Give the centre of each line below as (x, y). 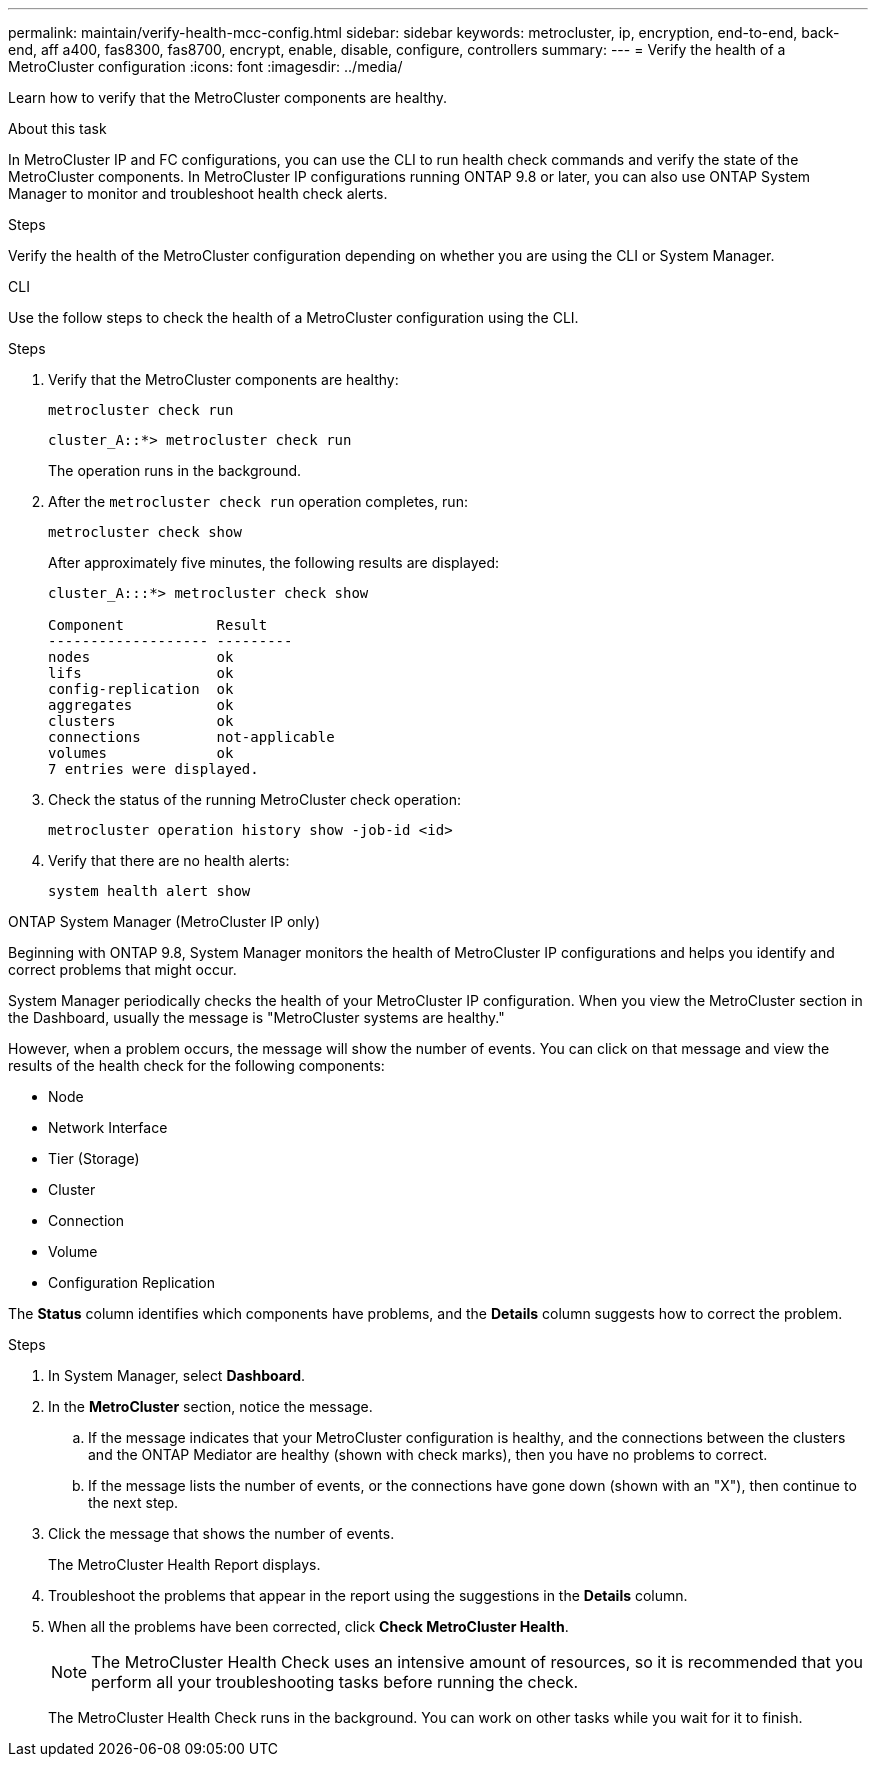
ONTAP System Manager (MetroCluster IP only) (164, 921)
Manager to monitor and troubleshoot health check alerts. (198, 193)
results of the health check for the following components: (196, 1065)
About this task (57, 128)
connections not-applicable (191, 737)
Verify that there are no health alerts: (169, 860)
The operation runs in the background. (175, 470)
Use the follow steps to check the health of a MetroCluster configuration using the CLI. (293, 317)
